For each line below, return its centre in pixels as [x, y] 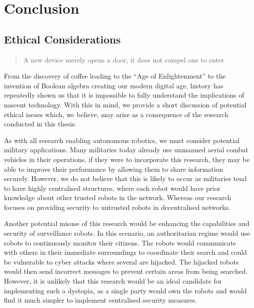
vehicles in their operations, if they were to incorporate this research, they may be [127, 159]
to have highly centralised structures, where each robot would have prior [112, 188]
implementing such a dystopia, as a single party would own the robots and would [126, 290]
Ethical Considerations [63, 39]
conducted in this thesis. [40, 124]
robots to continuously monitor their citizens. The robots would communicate [120, 242]
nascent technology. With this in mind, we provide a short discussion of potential [125, 104]
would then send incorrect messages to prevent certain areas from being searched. [126, 271]
